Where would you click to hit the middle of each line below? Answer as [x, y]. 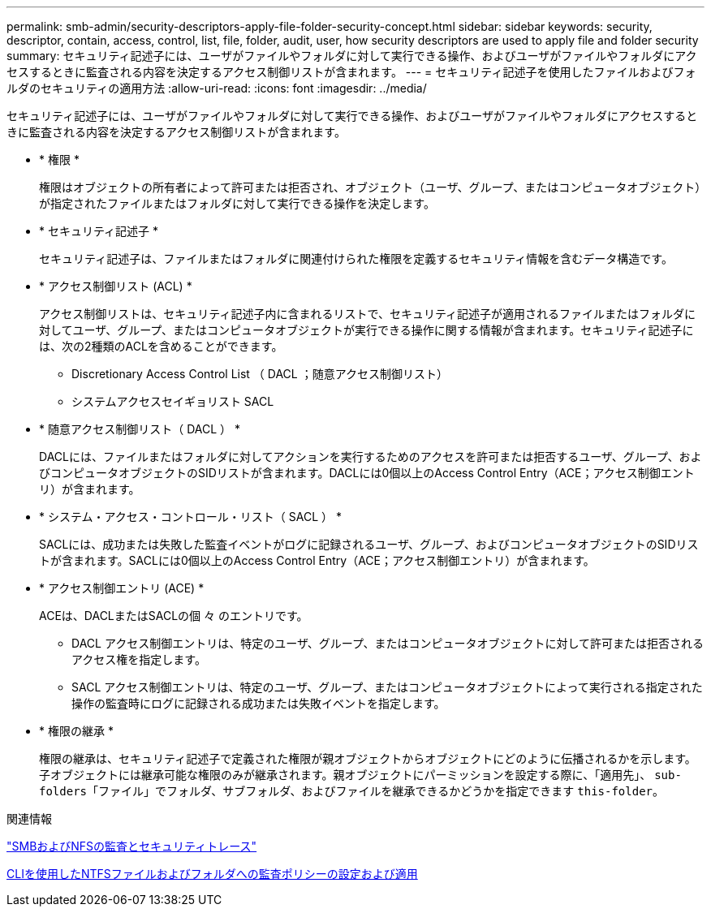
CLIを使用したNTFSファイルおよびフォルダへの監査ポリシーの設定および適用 [212, 874]
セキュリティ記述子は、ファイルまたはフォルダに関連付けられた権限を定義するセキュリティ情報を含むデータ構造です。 [356, 258]
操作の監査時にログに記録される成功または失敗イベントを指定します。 [259, 703]
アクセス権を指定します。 [139, 659]
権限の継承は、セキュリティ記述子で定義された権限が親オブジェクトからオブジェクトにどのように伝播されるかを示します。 [368, 758]
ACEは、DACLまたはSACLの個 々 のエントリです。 [174, 616]
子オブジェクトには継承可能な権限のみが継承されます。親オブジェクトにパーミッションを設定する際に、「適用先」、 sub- [360, 775]
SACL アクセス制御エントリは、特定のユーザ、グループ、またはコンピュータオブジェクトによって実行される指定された [387, 687]
